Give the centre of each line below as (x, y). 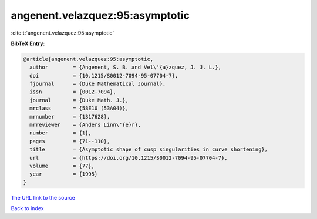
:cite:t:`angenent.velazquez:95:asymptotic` (63, 33)
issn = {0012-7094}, (73, 92)
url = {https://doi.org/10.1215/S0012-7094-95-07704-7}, (129, 158)
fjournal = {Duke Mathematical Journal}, (98, 84)
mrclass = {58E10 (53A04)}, (79, 108)
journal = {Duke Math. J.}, (79, 100)
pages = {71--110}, (70, 141)
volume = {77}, (62, 166)
